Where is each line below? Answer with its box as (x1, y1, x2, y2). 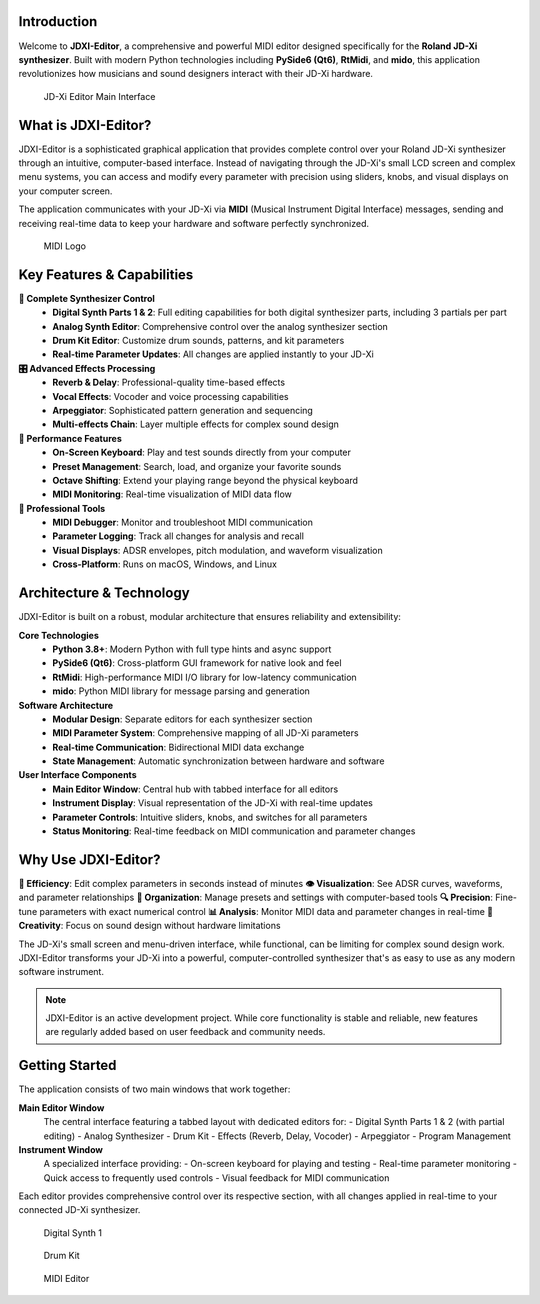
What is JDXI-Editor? (18, 116, 152, 134)
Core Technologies (18, 629, 100, 641)
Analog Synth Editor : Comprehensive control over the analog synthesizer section (52, 320, 389, 332)
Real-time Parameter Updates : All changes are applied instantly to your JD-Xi (52, 348, 374, 360)
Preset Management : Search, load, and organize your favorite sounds (52, 460, 342, 472)
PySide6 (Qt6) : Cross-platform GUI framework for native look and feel (52, 657, 342, 669)
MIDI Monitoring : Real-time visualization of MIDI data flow (52, 488, 292, 500)
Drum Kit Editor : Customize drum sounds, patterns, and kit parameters (52, 335, 345, 347)
